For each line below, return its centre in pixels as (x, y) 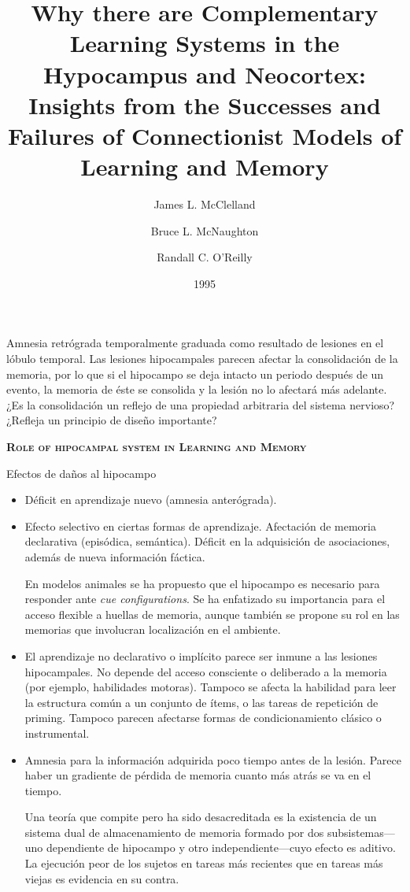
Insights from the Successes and (205, 104)
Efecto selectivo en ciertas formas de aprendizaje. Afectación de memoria (200, 526)
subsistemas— (361, 832)
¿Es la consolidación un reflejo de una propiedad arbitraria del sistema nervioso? (201, 404)
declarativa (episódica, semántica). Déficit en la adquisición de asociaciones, (207, 541)
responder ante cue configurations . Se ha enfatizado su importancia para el (205, 599)
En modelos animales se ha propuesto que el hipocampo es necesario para (202, 583)
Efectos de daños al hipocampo (81, 473)
